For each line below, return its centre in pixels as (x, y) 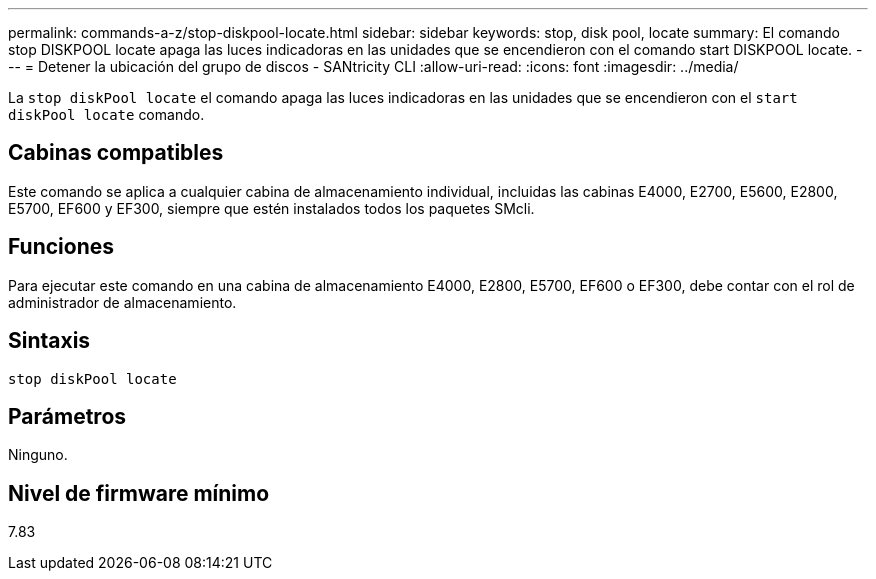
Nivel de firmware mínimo (139, 493)
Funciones (61, 247)
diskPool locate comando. (106, 114)
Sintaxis (49, 341)
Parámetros (67, 416)
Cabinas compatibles (116, 153)
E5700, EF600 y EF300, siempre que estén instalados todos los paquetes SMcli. (271, 208)
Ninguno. (38, 455)
